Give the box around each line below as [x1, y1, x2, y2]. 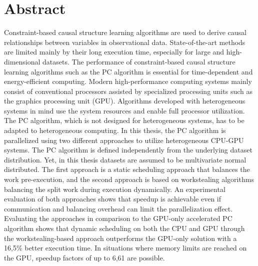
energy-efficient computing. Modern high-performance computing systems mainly [4, 76, 252, 86]
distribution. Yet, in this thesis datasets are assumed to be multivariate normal [4, 154, 246, 164]
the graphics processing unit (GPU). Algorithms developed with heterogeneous [4, 95, 245, 106]
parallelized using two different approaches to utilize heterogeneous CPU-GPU [4, 134, 244, 145]
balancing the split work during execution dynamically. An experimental [4, 183, 225, 194]
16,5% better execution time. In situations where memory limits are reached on [4, 242, 247, 253]
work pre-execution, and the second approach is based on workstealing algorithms [4, 174, 254, 184]
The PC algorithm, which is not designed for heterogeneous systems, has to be [4, 115, 244, 125]
